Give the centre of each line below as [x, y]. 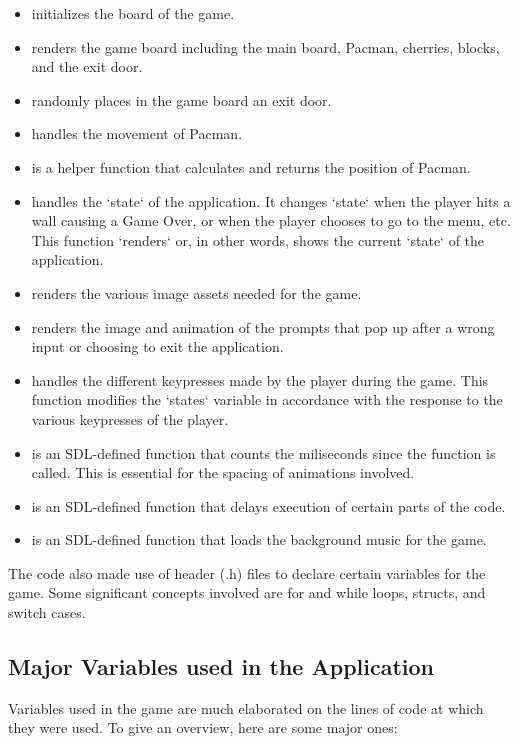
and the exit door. [87, 66]
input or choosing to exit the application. [157, 346]
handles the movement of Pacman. [137, 133]
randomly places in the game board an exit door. [181, 99]
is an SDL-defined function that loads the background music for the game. [259, 539]
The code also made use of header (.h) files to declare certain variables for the [247, 572]
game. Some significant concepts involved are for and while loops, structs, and [247, 592]
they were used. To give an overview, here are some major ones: [203, 727]
